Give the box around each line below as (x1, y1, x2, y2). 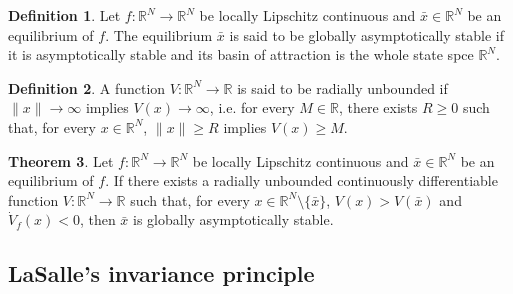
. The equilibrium (105, 24, 213, 45)
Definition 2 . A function (8, 77, 166, 98)
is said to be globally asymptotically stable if (229, 24, 505, 45)
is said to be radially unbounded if (237, 77, 448, 98)
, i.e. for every (209, 97, 295, 118)
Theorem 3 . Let (8, 150, 114, 171)
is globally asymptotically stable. (133, 209, 334, 230)
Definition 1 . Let (8, 5, 121, 25)
